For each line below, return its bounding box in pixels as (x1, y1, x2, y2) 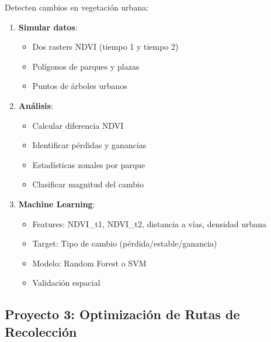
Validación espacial (32, 276, 100, 289)
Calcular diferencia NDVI (32, 119, 124, 131)
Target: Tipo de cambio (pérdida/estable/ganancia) (32, 237, 217, 249)
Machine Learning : (18, 197, 95, 210)
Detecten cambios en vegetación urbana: (5, 1, 149, 13)
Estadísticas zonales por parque (32, 158, 145, 170)
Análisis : (18, 99, 53, 111)
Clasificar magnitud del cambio (32, 178, 144, 190)
